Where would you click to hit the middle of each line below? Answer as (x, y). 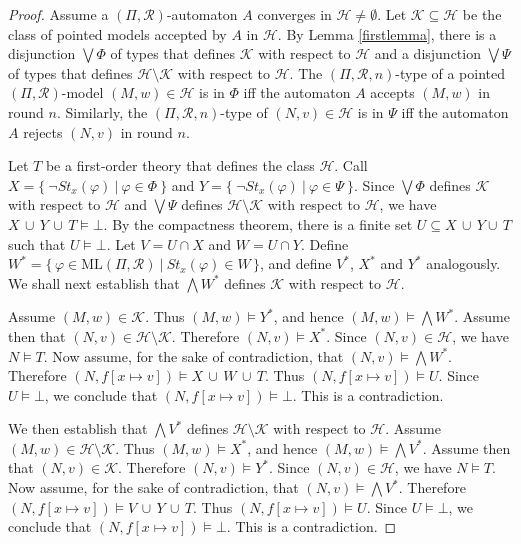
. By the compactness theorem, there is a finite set (258, 223)
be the (482, 14)
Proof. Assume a (58, 14)
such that (37, 243)
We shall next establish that (94, 282)
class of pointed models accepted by (117, 33)
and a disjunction (427, 53)
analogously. (463, 263)
